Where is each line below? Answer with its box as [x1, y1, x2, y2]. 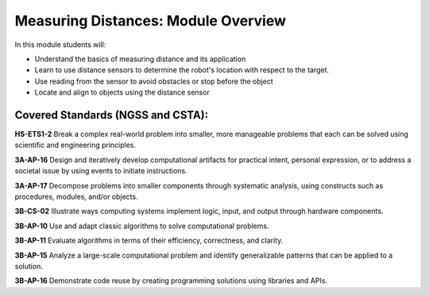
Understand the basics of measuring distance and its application [34, 54, 246, 64]
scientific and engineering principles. [14, 140, 137, 150]
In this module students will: [14, 40, 106, 49]
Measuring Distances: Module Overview [14, 12, 286, 29]
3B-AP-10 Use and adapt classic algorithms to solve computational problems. [14, 221, 269, 231]
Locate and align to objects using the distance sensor [34, 87, 210, 97]
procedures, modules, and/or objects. [14, 192, 138, 201]
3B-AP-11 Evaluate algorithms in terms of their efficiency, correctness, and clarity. [14, 235, 284, 246]
